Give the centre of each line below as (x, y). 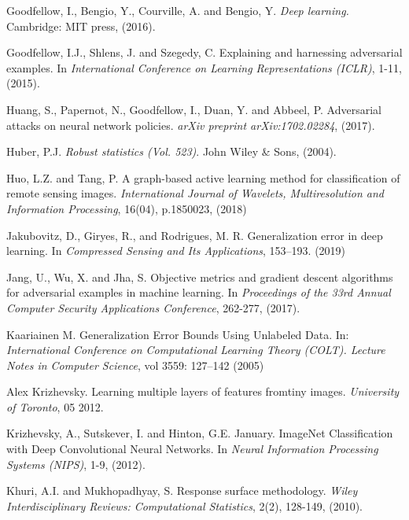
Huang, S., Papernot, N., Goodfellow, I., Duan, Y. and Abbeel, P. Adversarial (194, 109)
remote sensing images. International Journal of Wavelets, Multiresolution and (195, 193)
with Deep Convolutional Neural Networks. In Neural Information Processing (192, 449)
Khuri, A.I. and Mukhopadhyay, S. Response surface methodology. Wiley (182, 490)
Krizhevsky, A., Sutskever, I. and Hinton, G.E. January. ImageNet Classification (200, 433)
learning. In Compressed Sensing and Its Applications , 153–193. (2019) (176, 251)
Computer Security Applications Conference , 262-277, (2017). (153, 307)
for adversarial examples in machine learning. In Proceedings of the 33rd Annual (199, 292)
